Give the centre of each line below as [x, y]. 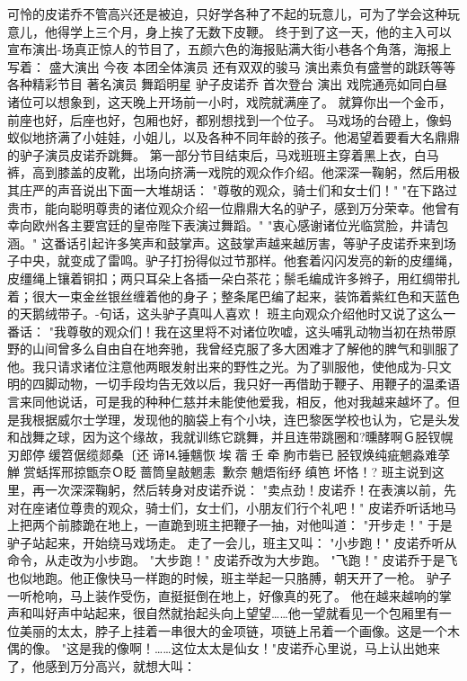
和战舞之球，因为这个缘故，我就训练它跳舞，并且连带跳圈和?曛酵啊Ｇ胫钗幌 [230, 437]
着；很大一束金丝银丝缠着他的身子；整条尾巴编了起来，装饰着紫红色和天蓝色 [233, 296]
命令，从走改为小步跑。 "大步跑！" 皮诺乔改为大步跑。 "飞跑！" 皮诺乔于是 [226, 560]
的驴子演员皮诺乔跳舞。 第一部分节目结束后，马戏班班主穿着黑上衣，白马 [223, 154]
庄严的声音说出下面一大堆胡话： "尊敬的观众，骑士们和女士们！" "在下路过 [238, 189]
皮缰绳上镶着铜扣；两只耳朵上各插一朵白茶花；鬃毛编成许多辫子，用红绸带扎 [233, 278]
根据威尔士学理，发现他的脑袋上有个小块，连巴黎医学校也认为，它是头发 [246, 419]
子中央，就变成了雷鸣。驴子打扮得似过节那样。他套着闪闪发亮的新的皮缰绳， [233, 260]
